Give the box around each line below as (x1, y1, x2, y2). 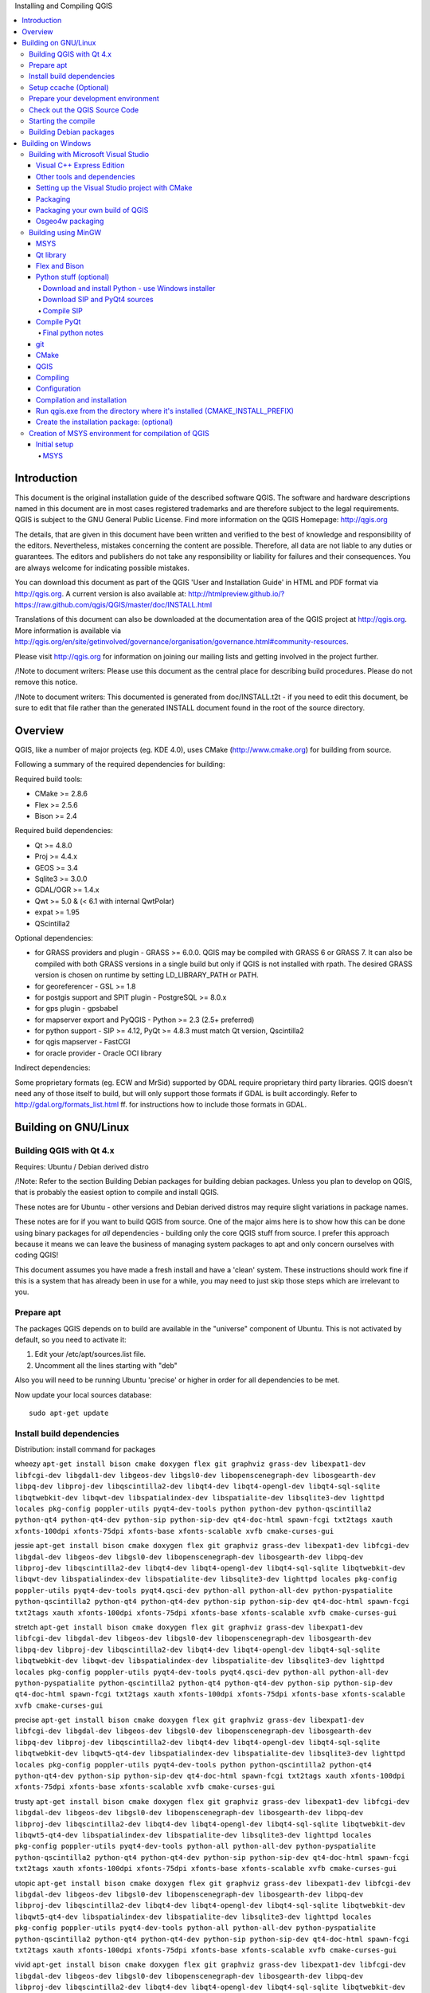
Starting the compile (29, 116, 96, 125)
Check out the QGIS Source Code (29, 104, 139, 115)
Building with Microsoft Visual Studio (29, 150, 150, 159)
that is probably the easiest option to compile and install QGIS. (14, 1188, 219, 1197)
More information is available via (14, 626, 122, 635)
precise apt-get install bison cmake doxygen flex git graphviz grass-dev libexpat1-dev (14, 1715, 365, 1725)
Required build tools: (14, 774, 83, 784)
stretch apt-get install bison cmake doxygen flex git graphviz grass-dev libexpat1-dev (14, 1622, 363, 1632)
